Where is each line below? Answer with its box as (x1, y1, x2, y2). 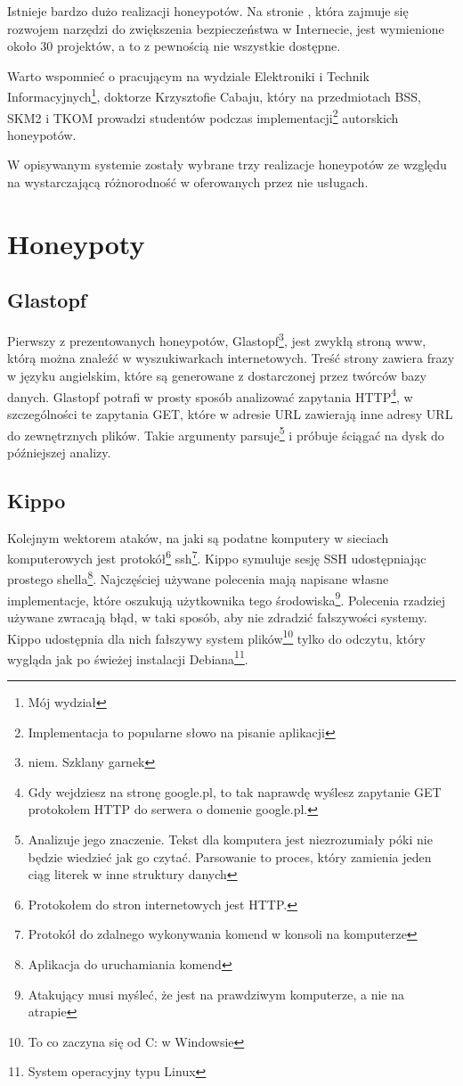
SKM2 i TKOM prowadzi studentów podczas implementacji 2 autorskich (7, 105, 399, 127)
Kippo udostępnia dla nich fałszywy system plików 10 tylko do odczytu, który (7, 626, 426, 647)
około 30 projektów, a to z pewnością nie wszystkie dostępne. (7, 37, 341, 55)
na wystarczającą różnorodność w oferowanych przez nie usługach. (7, 173, 369, 192)
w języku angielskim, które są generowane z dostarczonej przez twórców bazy (7, 366, 426, 385)
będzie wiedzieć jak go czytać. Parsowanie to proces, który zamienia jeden (28, 847, 432, 866)
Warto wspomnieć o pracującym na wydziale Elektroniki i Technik (7, 66, 370, 85)
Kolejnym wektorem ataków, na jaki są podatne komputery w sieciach (7, 528, 389, 547)
